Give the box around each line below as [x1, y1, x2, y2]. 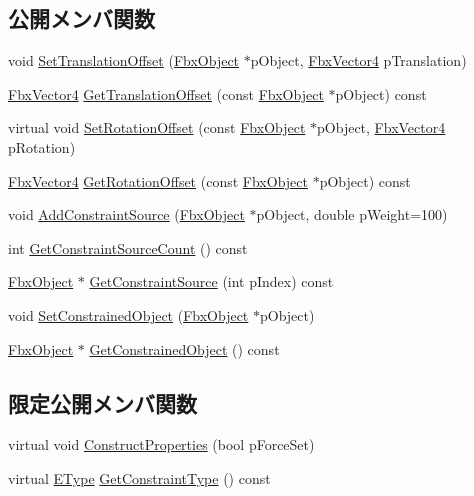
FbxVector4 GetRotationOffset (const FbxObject [8, 170, 308, 191]
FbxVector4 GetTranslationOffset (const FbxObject [8, 83, 324, 104]
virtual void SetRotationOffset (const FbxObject [8, 117, 306, 138]
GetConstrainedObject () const [89, 338, 280, 359]
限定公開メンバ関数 [8, 387, 197, 418]
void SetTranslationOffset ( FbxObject [8, 50, 240, 71]
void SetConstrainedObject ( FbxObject [8, 304, 249, 325]
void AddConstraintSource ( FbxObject [8, 204, 245, 225]
